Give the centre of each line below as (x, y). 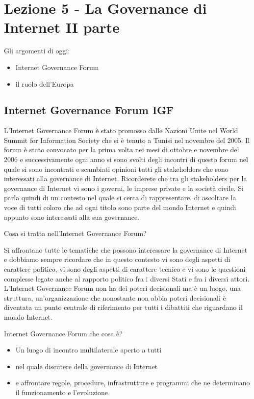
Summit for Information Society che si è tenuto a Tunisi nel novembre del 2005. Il (127, 140)
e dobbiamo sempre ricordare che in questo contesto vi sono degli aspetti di (117, 259)
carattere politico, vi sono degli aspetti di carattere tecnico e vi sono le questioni (125, 269)
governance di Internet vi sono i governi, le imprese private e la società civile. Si (124, 188)
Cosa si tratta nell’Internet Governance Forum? (75, 233)
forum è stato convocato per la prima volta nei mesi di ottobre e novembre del (122, 150)
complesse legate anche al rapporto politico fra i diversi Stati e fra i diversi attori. (127, 278)
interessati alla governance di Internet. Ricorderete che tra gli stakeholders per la (126, 178)
